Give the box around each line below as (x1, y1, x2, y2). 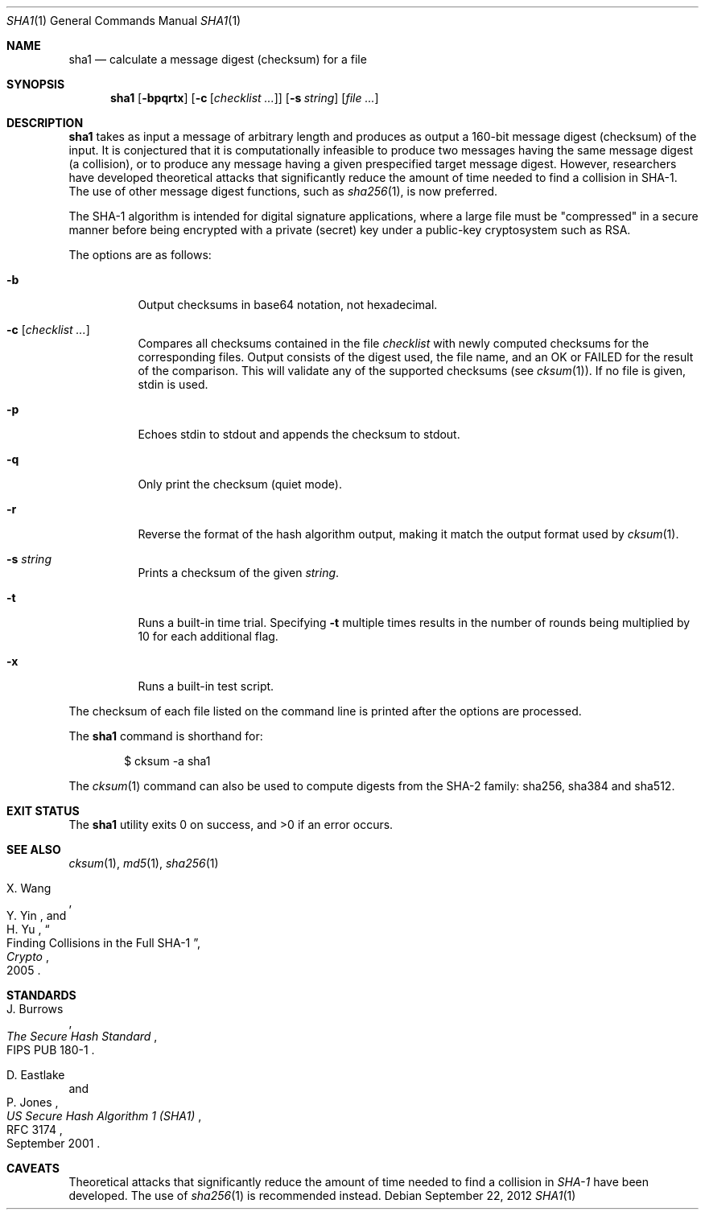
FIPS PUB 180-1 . (6, 1043, 95, 1057)
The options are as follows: (68, 248, 212, 262)
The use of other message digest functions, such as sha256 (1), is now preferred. (68, 184, 498, 198)
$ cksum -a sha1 (124, 754, 211, 768)
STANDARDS (6, 988, 76, 1002)
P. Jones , (6, 1095, 59, 1109)
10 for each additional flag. (138, 629, 278, 643)
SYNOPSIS (6, 77, 65, 91)
